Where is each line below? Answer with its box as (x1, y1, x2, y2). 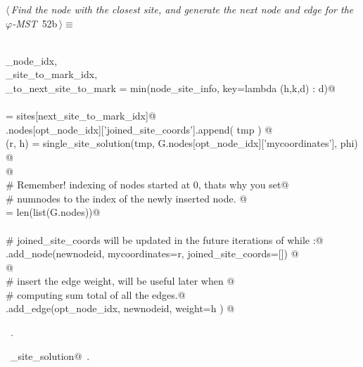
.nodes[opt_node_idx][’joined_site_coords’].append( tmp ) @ (6, 122, 273, 136)
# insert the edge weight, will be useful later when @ (6, 273, 235, 288)
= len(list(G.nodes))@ (6, 205, 101, 219)
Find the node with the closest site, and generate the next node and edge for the (11, 2, 354, 16)
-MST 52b (12, 15, 58, 30)
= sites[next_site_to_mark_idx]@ (6, 108, 156, 123)
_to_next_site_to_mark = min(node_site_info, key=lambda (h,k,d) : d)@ (6, 80, 336, 95)
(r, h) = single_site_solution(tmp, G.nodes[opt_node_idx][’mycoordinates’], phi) (6, 136, 358, 150)
